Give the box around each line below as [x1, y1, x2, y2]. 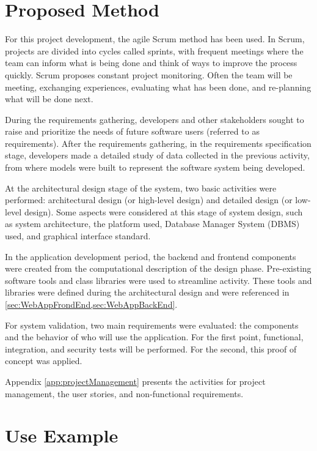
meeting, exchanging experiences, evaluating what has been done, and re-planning [5, 80, 312, 93]
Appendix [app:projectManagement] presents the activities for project [5, 375, 266, 387]
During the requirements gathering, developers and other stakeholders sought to [5, 113, 304, 125]
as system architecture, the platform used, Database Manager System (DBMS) [5, 217, 300, 230]
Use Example [5, 423, 118, 448]
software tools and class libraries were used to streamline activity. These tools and [5, 274, 312, 286]
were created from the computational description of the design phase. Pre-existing [5, 262, 312, 275]
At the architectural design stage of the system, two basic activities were [5, 181, 277, 194]
